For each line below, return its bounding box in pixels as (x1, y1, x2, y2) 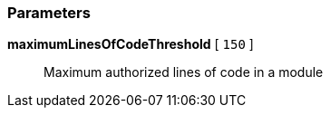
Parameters (7, 4, 91, 22)
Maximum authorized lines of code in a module (44, 64, 324, 81)
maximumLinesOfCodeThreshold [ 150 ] (7, 36, 254, 53)
